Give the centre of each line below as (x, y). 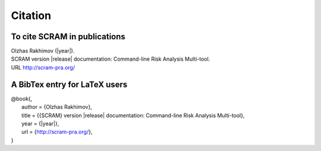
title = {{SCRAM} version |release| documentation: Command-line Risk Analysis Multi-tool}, (133, 115)
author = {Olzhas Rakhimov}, (57, 107)
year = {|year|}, (40, 123)
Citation (31, 15)
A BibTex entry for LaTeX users (69, 84)
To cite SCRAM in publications (68, 37)
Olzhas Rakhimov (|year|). (43, 51)
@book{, (22, 99)
